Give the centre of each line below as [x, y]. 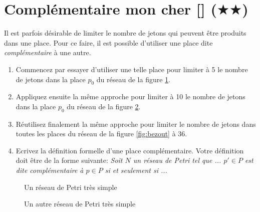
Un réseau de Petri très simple [71, 187]
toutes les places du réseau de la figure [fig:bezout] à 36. [101, 134]
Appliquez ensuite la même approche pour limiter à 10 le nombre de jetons [131, 96]
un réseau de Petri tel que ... [177, 160]
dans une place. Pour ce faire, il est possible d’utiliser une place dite [108, 42]
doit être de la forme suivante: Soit [69, 160]
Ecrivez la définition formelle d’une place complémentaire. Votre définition [130, 150]
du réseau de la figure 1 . [134, 79]
